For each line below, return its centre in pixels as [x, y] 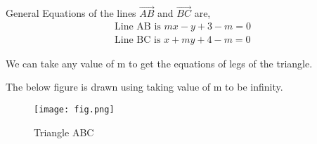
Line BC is [138, 40]
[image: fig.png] [74, 110]
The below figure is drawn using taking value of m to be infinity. [144, 87]
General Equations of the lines [71, 13]
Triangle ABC [64, 132]
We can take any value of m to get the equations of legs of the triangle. [159, 63]
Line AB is [138, 26]
